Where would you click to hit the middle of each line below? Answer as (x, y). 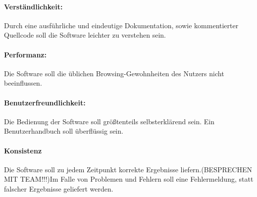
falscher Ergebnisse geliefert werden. (59, 188)
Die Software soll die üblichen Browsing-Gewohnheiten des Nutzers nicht (114, 73)
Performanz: (25, 54)
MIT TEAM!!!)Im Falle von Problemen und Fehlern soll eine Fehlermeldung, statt (129, 179)
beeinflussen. (23, 83)
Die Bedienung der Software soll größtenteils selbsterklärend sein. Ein (109, 121)
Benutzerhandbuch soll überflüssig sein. (64, 131)
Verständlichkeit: (33, 6)
